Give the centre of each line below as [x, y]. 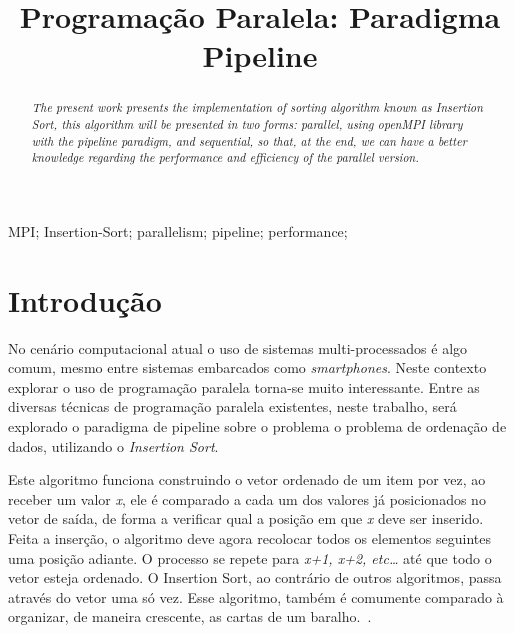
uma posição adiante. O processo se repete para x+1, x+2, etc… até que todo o [250, 557]
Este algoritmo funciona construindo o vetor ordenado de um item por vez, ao [247, 479]
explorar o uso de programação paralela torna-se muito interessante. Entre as [244, 386]
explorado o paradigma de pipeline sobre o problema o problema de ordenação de [257, 426]
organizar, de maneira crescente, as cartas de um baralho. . [190, 616]
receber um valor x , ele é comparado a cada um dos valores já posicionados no [247, 498]
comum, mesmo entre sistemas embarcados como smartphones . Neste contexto [247, 367]
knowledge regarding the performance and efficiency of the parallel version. [225, 157]
